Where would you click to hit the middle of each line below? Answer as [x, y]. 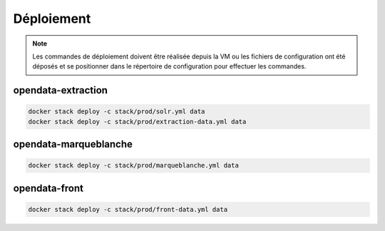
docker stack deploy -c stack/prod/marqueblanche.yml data [133, 165]
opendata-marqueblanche [73, 144]
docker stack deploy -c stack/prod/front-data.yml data [128, 209]
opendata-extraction [61, 90]
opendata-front [48, 188]
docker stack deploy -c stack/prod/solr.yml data [117, 112]
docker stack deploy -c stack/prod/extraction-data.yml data [137, 122]
